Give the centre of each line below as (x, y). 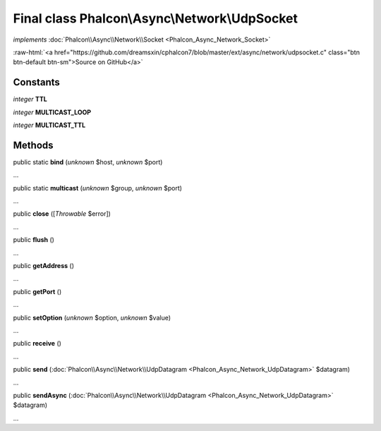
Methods (33, 145)
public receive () (37, 344)
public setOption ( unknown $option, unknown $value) (92, 317)
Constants (36, 82)
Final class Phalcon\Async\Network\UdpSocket (155, 18)
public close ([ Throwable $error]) (62, 214)
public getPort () (37, 291)
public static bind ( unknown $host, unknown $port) (88, 162)
